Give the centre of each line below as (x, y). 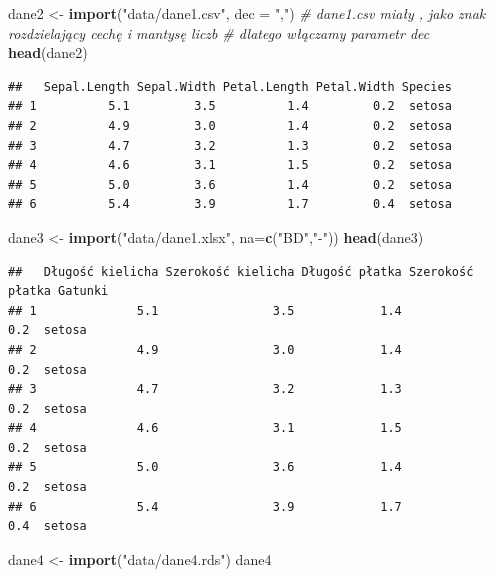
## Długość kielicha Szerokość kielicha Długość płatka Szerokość (241, 271)
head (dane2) (48, 52)
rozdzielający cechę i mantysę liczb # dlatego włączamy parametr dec (219, 32)
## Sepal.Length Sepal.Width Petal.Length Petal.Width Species (230, 86)
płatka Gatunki (58, 291)
